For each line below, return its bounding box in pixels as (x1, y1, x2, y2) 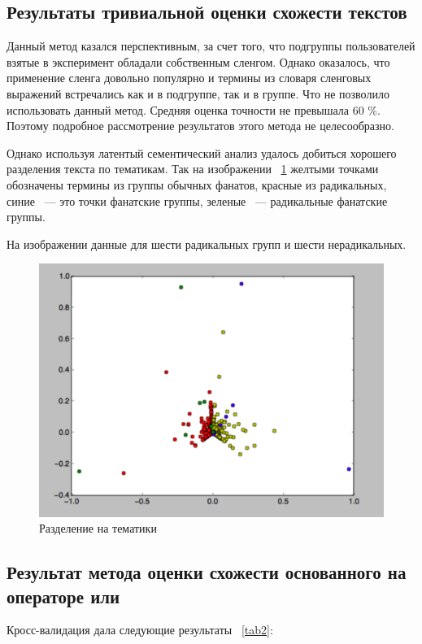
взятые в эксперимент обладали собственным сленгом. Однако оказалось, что (7, 53, 390, 70)
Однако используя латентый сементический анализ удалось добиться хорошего (7, 144, 397, 161)
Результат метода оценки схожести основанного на (7, 559, 407, 585)
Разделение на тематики (39, 520, 157, 537)
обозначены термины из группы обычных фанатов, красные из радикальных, (7, 176, 387, 193)
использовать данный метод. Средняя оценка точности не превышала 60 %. (7, 101, 381, 118)
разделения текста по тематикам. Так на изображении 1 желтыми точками (7, 160, 379, 177)
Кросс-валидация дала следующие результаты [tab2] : (7, 621, 273, 638)
